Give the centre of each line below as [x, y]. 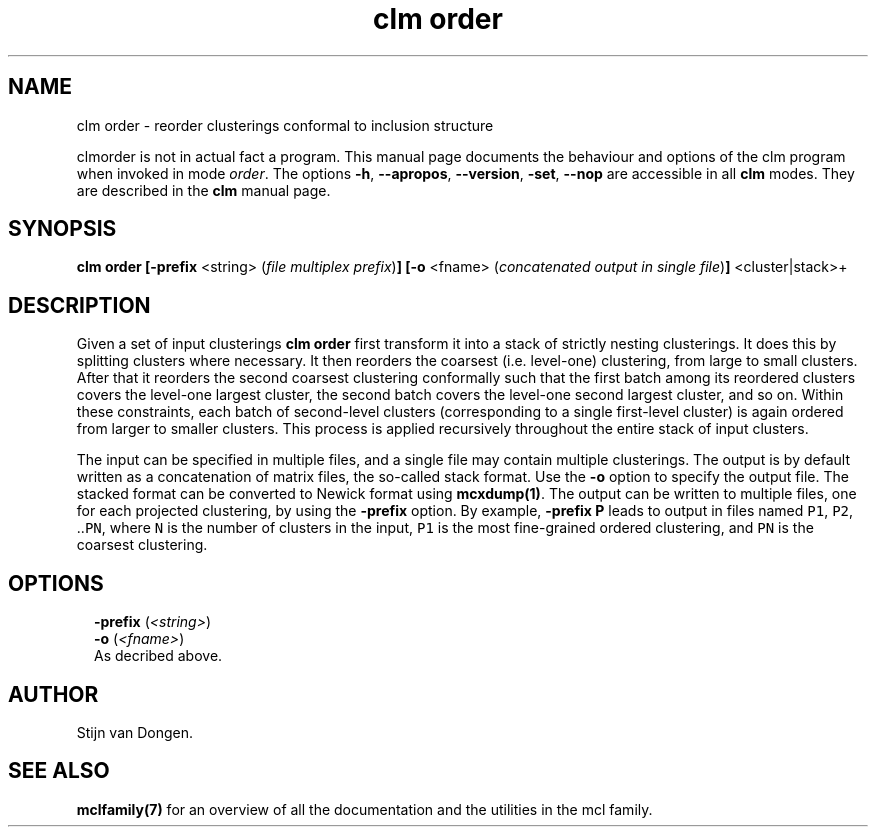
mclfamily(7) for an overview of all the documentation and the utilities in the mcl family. [364, 809]
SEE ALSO [59, 771]
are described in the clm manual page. [203, 190]
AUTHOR [53, 694]
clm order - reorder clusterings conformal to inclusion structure [285, 125]
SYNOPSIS [62, 229]
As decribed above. [158, 656]
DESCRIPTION [79, 305]
